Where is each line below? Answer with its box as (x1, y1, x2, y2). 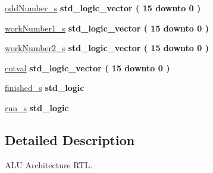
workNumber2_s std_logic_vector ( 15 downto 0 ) (5, 42, 209, 54)
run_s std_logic (5, 101, 69, 114)
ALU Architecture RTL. (5, 158, 93, 171)
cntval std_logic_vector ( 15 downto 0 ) (5, 61, 170, 74)
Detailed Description (5, 130, 135, 149)
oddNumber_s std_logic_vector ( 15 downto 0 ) (5, 2, 201, 14)
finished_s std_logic (5, 81, 84, 94)
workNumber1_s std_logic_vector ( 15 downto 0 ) (5, 21, 209, 34)
